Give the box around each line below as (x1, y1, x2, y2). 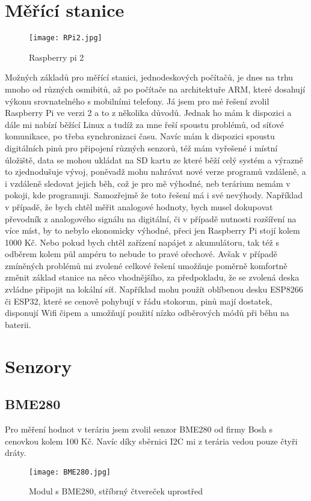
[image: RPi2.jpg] (29, 34, 102, 43)
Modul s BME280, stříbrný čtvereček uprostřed (29, 485, 203, 497)
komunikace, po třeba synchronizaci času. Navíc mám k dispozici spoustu (5, 130, 275, 142)
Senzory (5, 353, 72, 378)
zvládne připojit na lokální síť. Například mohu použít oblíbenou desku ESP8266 (5, 283, 303, 296)
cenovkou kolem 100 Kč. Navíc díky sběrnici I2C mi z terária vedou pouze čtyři (5, 434, 298, 447)
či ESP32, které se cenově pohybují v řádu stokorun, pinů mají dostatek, (5, 294, 273, 307)
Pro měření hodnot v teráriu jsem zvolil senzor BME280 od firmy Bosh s (5, 423, 273, 436)
